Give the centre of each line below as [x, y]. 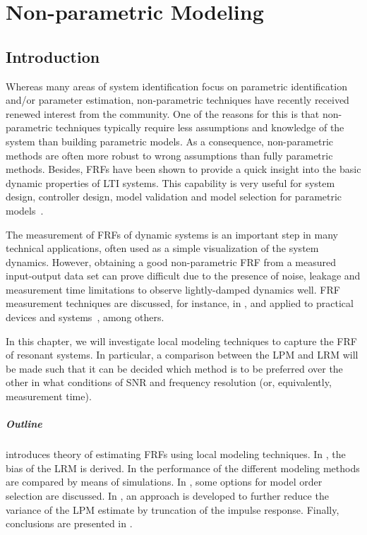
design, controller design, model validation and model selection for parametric [174, 197]
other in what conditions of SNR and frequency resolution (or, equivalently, [169, 382]
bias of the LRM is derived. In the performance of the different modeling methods [183, 468]
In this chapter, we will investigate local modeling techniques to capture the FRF [181, 341]
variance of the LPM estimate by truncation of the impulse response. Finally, [173, 509]
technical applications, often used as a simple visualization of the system [162, 248]
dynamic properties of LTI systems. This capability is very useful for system [170, 182]
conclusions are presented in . [69, 523]
